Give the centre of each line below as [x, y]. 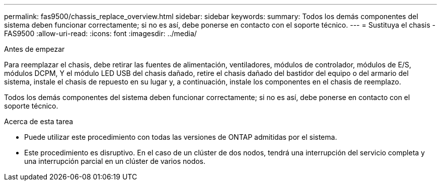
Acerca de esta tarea [39, 121]
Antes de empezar [34, 49]
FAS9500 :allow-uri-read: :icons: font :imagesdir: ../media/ [100, 33]
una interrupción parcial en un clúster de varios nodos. [115, 161]
